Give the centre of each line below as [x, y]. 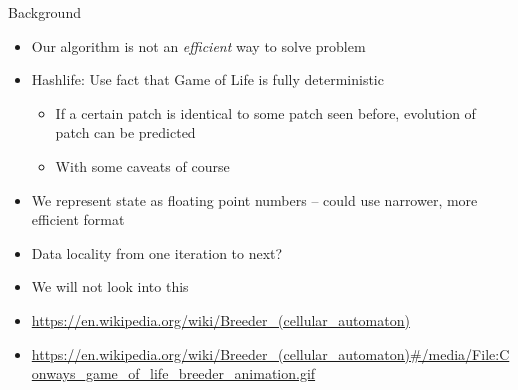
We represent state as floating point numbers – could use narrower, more [254, 199]
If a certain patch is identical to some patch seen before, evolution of [265, 112]
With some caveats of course [142, 165]
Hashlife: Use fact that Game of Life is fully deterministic [207, 79]
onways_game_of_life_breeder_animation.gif [173, 373]
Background [44, 12]
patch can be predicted [125, 132]
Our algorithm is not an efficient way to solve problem [198, 45]
